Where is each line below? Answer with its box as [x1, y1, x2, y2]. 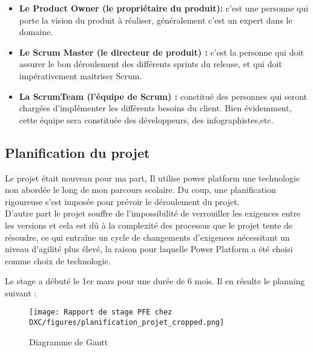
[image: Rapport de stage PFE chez [29, 308, 173, 317]
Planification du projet [5, 143, 150, 161]
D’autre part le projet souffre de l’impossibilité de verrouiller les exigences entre [5, 207, 301, 220]
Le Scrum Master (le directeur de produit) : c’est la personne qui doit [19, 45, 304, 58]
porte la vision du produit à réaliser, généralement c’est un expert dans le [19, 13, 292, 26]
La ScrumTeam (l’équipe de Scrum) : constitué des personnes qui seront [19, 90, 308, 102]
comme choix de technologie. [5, 254, 111, 267]
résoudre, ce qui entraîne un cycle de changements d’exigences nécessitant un [5, 230, 290, 243]
